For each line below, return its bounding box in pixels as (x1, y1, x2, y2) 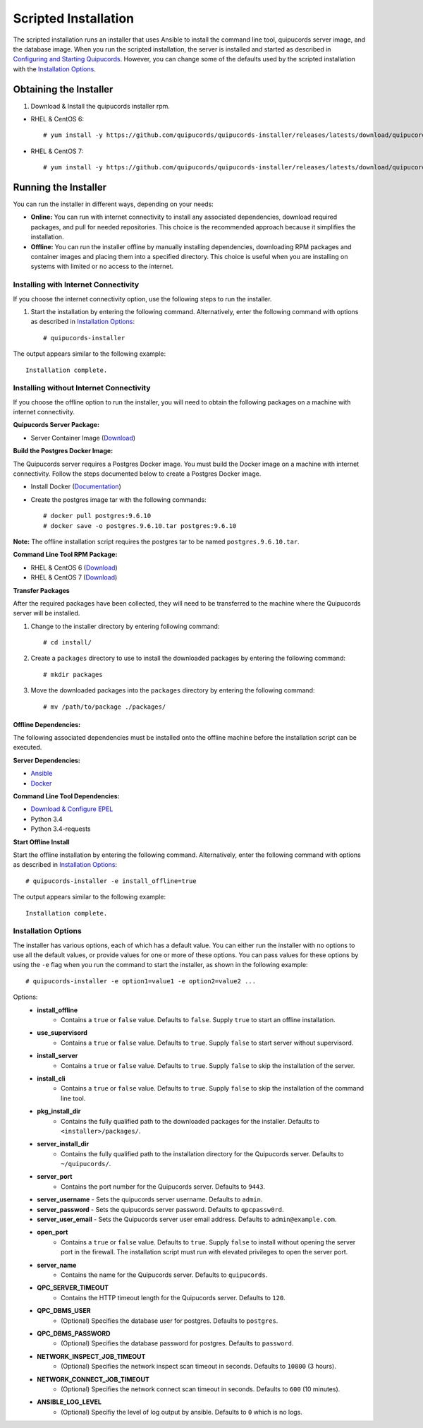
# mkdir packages (43, 671, 103, 678)
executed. (13, 743, 42, 752)
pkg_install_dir (37, 1107, 81, 1115)
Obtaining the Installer (13, 83, 114, 95)
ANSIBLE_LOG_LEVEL (37, 1398, 102, 1406)
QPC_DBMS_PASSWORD (37, 1329, 111, 1338)
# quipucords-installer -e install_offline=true (25, 877, 197, 885)
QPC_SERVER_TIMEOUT (37, 1283, 109, 1292)
